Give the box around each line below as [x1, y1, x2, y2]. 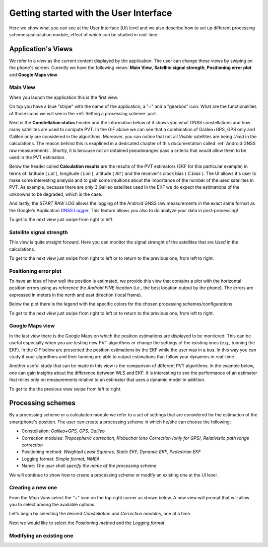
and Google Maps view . [9, 72, 59, 78]
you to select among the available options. [9, 502, 96, 508]
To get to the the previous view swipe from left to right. [9, 386, 122, 392]
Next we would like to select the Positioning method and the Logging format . [9, 520, 166, 526]
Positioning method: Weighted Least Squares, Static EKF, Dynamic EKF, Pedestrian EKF [21, 449, 201, 455]
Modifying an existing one [9, 532, 74, 539]
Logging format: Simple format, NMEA [21, 456, 100, 462]
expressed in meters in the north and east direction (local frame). [9, 292, 142, 298]
